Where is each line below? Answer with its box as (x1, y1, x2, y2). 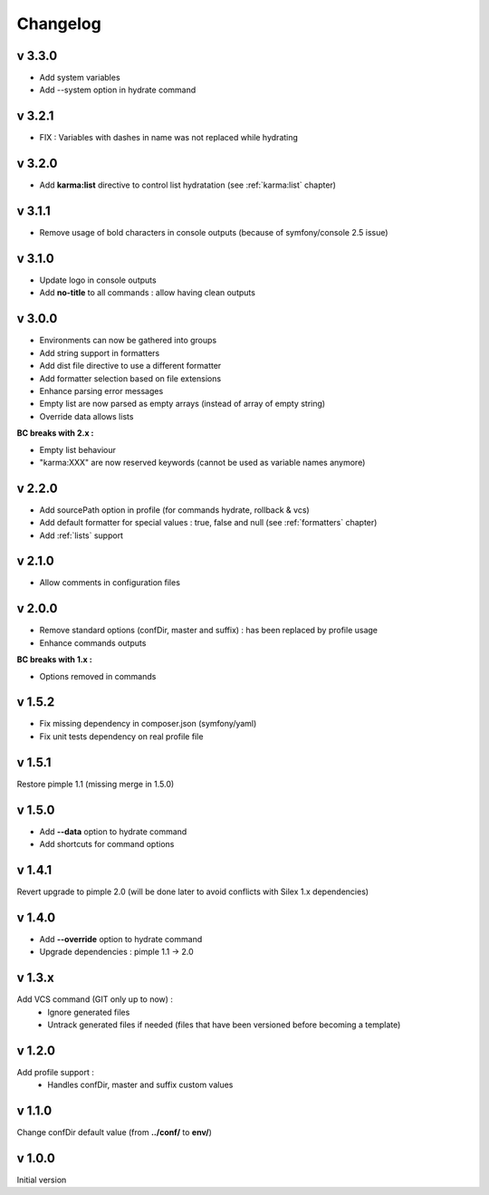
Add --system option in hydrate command (39, 84, 197, 95)
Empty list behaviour (39, 444, 117, 455)
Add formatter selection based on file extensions (39, 372, 222, 384)
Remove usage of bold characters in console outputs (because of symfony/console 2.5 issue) (39, 227, 388, 238)
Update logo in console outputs (39, 275, 158, 285)
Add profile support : (16, 1066, 95, 1077)
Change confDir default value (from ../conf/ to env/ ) (16, 1127, 213, 1138)
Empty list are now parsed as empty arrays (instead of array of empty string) (39, 399, 326, 410)
